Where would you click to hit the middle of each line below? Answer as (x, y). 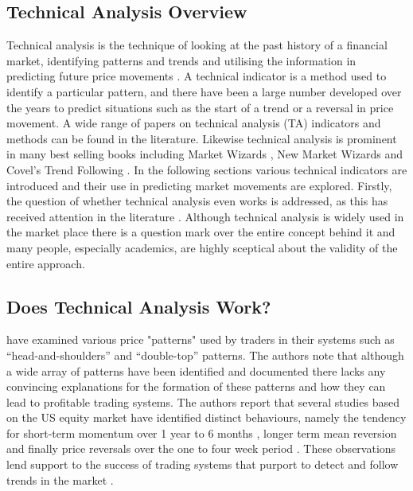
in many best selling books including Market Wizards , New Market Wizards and (205, 154)
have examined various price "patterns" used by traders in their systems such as (201, 339)
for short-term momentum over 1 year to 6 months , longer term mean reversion (202, 433)
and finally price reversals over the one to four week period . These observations (201, 448)
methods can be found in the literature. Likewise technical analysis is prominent (202, 138)
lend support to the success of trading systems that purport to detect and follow (203, 464)
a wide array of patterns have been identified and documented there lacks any (196, 370)
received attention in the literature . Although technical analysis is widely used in (205, 216)
